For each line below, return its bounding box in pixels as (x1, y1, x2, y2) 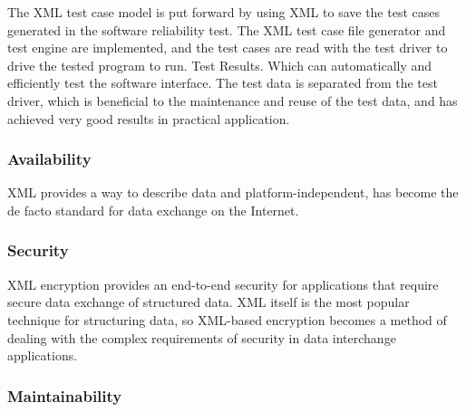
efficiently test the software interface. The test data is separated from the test (7, 73, 438, 92)
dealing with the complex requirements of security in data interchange (7, 328, 396, 347)
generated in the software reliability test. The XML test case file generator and (7, 20, 446, 39)
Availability (7, 148, 92, 170)
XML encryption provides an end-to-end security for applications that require (7, 274, 439, 293)
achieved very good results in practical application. (7, 109, 290, 128)
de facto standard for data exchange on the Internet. (7, 200, 299, 219)
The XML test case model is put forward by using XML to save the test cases (7, 3, 440, 21)
